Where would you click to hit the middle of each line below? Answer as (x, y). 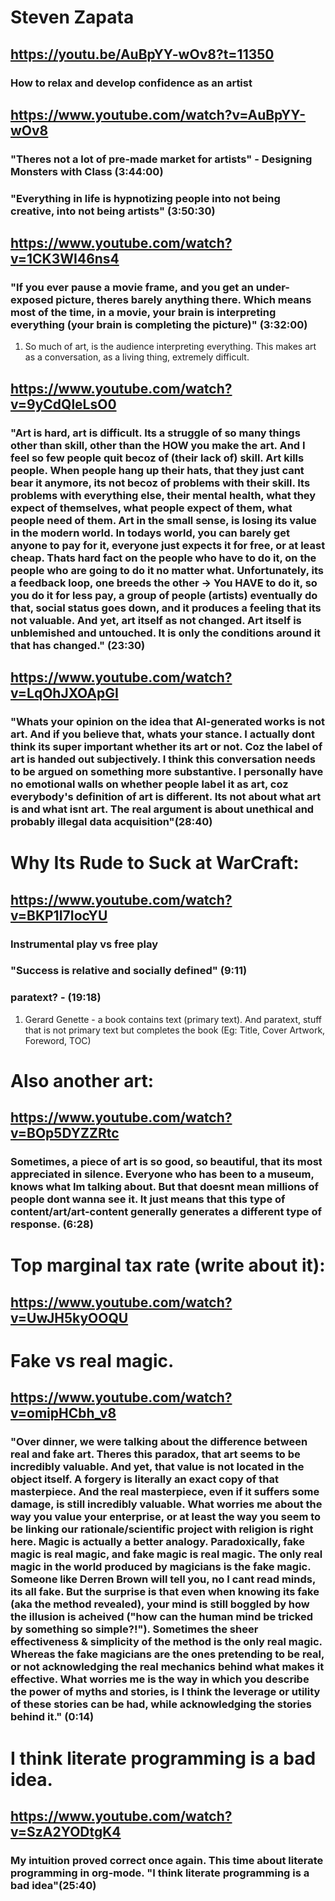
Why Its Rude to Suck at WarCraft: (155, 863)
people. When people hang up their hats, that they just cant (157, 470)
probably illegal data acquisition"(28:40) (111, 822)
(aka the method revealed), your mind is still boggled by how (160, 1604)
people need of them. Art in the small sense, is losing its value (163, 520)
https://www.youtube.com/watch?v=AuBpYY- (158, 114)
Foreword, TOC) (58, 1040)
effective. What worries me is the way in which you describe (160, 1679)
